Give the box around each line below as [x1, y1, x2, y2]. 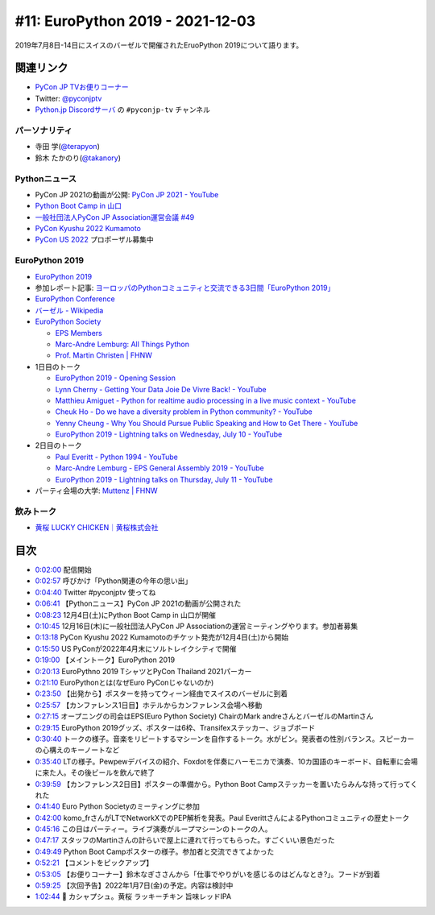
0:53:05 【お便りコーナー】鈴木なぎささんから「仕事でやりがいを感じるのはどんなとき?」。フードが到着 [35, 869, 381, 879]
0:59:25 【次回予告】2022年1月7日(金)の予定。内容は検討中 [35, 880, 234, 890]
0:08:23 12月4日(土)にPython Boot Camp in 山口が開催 [35, 610, 217, 619]
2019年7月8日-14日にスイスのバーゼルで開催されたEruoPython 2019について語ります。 [14, 40, 304, 50]
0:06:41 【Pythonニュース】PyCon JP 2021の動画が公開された [35, 598, 242, 608]
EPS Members [55, 328, 102, 337]
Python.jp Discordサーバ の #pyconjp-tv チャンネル [35, 105, 211, 114]
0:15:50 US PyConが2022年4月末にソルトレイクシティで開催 [35, 644, 237, 653]
